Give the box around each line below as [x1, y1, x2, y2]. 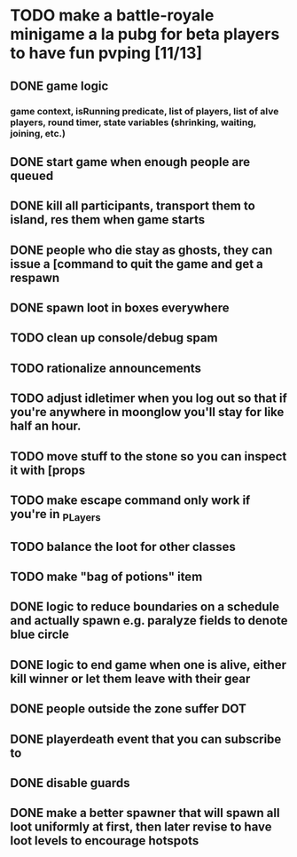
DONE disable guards [10, 775, 130, 790]
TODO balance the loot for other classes [10, 539, 236, 554]
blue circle [10, 627, 70, 642]
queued [10, 168, 54, 183]
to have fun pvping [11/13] [10, 43, 203, 63]
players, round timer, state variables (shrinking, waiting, [10, 116, 256, 129]
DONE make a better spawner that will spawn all [10, 806, 280, 821]
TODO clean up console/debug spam [10, 330, 218, 346]
